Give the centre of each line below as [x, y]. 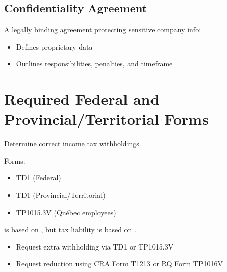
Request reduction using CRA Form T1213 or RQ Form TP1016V [119, 264]
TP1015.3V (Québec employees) [66, 212]
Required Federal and [82, 99]
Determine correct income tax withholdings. [73, 143]
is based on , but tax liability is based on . [70, 229]
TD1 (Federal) [39, 178]
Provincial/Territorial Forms [106, 119]
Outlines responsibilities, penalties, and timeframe [94, 64]
